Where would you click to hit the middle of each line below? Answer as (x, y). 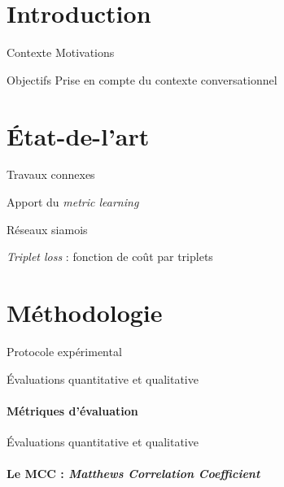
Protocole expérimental (64, 351)
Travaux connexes (51, 174)
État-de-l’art (78, 135)
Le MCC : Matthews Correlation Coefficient (133, 474)
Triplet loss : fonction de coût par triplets (110, 257)
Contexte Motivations (61, 52)
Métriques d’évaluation (72, 410)
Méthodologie (85, 312)
